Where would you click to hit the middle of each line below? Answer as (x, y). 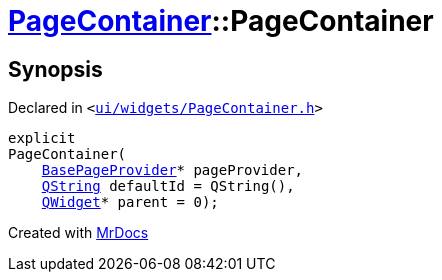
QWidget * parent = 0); (130, 202)
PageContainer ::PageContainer (221, 21)
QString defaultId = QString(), (168, 186)
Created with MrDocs (78, 233)
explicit (42, 138)
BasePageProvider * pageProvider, (172, 170)
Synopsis (55, 69)
